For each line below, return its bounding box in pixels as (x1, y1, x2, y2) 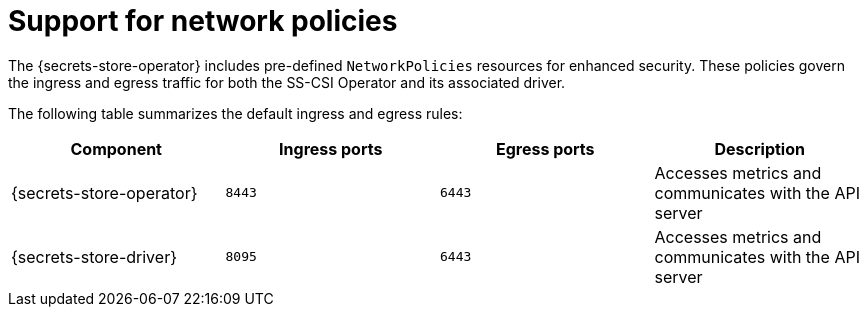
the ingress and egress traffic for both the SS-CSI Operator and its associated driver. (8, 73, 566, 91)
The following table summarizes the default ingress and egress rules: (8, 104, 463, 122)
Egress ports (495, 138, 595, 159)
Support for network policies (8, 4, 398, 38)
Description (714, 138, 805, 159)
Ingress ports (279, 138, 383, 159)
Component (70, 138, 162, 159)
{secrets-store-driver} (11, 246, 177, 267)
